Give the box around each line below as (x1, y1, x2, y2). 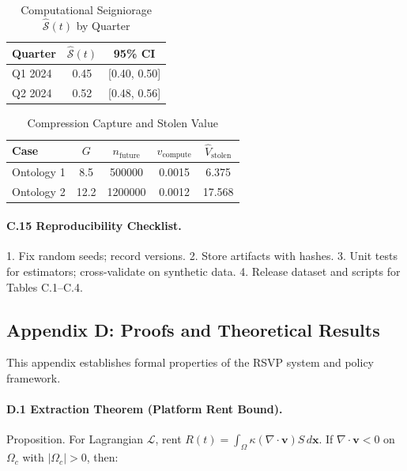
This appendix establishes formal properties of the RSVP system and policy (6, 354, 375, 371)
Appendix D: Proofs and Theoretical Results (6, 317, 380, 341)
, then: (86, 449, 119, 465)
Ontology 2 (12, 183, 66, 199)
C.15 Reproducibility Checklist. (6, 217, 182, 234)
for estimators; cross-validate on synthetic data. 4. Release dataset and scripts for (6, 263, 401, 280)
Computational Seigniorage (21, 2, 152, 17)
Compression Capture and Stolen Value (27, 115, 218, 131)
